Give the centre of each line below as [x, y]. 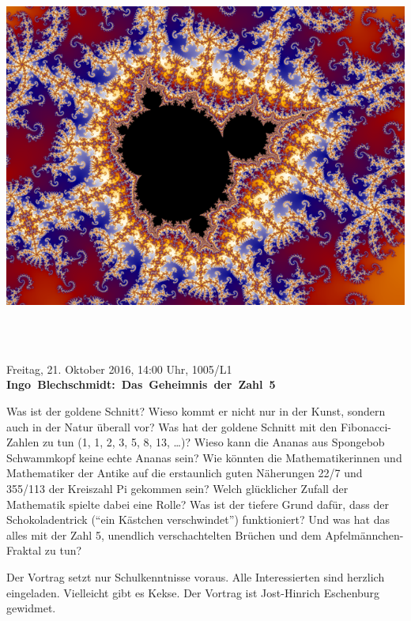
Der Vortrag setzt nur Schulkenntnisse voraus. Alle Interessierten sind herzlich [196, 576]
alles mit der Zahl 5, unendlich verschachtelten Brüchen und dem [164, 534]
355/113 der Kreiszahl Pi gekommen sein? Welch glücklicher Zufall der [177, 488]
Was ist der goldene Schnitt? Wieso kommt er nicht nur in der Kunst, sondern [196, 410]
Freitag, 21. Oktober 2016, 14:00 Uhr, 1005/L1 [119, 369]
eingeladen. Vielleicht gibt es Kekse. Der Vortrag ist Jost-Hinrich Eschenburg [193, 592]
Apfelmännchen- [364, 534]
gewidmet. [31, 608]
